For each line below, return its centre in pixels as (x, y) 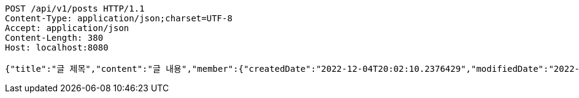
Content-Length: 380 (54, 38)
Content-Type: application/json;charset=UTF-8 (119, 18)
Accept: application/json (67, 28)
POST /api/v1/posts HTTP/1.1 (75, 9)
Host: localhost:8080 (57, 47)
